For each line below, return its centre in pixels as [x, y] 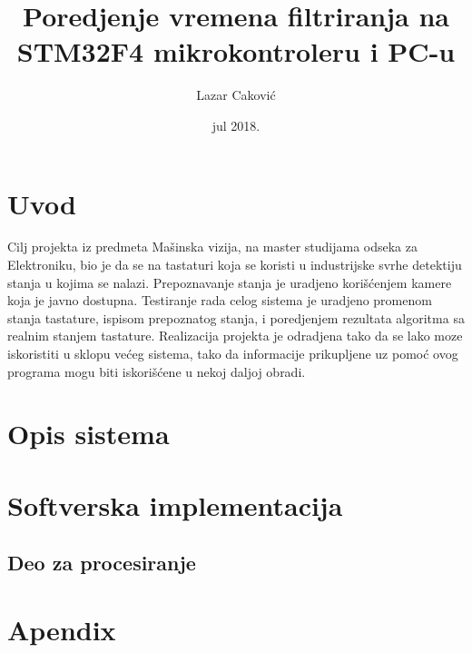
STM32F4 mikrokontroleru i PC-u [236, 51]
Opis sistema [88, 434]
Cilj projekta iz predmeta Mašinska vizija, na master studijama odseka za [213, 247]
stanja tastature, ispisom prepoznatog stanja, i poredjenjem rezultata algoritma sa [236, 317]
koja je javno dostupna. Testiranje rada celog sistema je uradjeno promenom [220, 300]
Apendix [62, 629]
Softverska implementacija [175, 505]
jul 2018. [236, 125]
